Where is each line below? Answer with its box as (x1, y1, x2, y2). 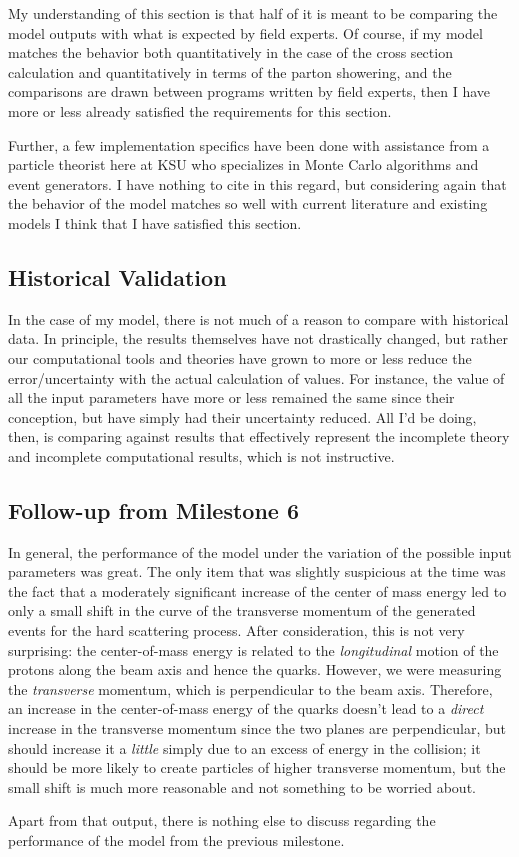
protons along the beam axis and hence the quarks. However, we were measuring (8, 659, 502, 680)
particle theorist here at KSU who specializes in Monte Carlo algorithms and (8, 154, 479, 175)
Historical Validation (8, 261, 227, 292)
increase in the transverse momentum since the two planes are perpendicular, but (8, 718, 506, 739)
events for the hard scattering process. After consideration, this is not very (8, 620, 465, 641)
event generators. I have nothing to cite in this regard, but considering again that (8, 173, 507, 194)
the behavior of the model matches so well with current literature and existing (8, 193, 488, 214)
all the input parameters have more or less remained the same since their (8, 387, 455, 408)
